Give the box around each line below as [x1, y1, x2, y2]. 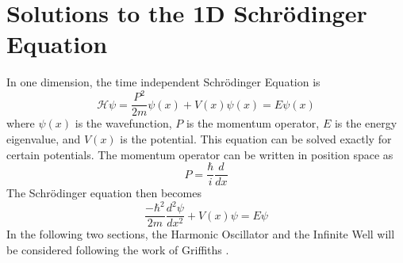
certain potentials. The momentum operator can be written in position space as [6, 146, 393, 162]
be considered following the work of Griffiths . [6, 242, 229, 258]
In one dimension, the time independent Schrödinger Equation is [6, 74, 320, 90]
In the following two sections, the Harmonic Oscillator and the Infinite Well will [6, 226, 395, 242]
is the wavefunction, [75, 115, 172, 131]
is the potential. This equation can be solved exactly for [120, 131, 392, 147]
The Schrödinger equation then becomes [6, 185, 201, 201]
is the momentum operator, [186, 115, 320, 131]
